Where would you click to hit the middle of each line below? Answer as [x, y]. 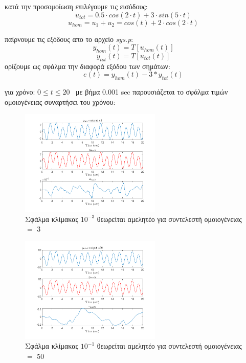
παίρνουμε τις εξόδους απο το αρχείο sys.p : [69, 39]
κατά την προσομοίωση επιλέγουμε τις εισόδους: [76, 6]
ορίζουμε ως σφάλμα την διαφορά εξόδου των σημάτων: [87, 66]
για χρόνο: [20, 92]
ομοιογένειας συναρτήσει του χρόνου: [60, 101]
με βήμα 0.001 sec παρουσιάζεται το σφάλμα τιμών [152, 92]
